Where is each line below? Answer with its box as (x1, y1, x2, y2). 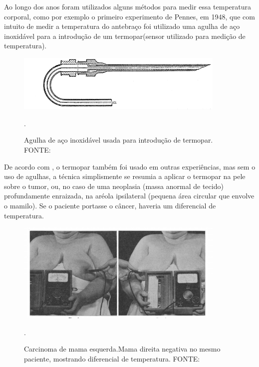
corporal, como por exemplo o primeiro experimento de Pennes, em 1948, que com (4, 11, 255, 21)
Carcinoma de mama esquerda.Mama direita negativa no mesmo (24, 344, 221, 354)
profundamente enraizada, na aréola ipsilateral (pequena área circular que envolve (4, 190, 255, 201)
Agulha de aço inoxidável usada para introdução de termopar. (24, 135, 213, 145)
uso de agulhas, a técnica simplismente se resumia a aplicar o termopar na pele (4, 171, 246, 182)
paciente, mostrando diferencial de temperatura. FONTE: (24, 353, 200, 364)
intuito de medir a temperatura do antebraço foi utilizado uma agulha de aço (4, 21, 240, 31)
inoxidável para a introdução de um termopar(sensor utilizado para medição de (4, 30, 246, 41)
